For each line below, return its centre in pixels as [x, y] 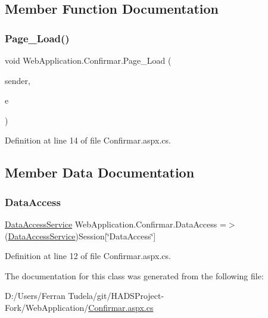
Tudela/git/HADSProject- [116, 296]
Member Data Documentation [100, 172]
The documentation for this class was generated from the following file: [134, 275]
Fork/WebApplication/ [47, 307]
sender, [18, 80]
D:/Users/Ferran [35, 296]
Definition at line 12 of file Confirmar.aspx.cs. [88, 256]
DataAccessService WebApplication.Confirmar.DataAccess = [116, 224]
